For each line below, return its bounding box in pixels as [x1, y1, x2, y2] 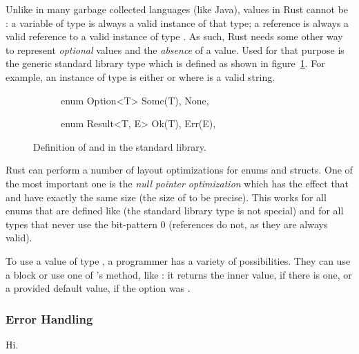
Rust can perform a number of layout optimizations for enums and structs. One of [6, 162, 353, 177]
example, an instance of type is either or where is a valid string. [6, 69, 275, 84]
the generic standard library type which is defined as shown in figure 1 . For [6, 56, 325, 71]
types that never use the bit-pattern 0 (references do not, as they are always [6, 216, 328, 231]
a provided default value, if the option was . [6, 281, 191, 295]
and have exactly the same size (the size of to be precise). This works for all [6, 189, 327, 204]
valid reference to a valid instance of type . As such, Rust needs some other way [6, 29, 343, 44]
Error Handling [6, 310, 93, 327]
